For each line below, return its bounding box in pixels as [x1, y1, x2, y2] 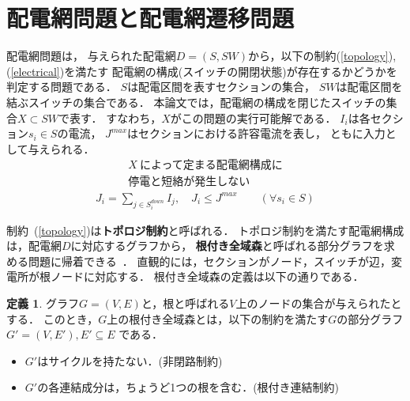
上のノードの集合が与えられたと [235, 295, 402, 312]
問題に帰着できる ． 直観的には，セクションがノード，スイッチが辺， [28, 252, 392, 269]
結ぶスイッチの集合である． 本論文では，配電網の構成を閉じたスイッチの [6, 93, 386, 110]
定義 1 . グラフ [6, 295, 79, 312]
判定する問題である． [6, 78, 117, 95]
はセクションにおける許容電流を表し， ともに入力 [127, 125, 386, 142]
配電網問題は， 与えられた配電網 [6, 47, 176, 64]
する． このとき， [6, 310, 99, 327]
